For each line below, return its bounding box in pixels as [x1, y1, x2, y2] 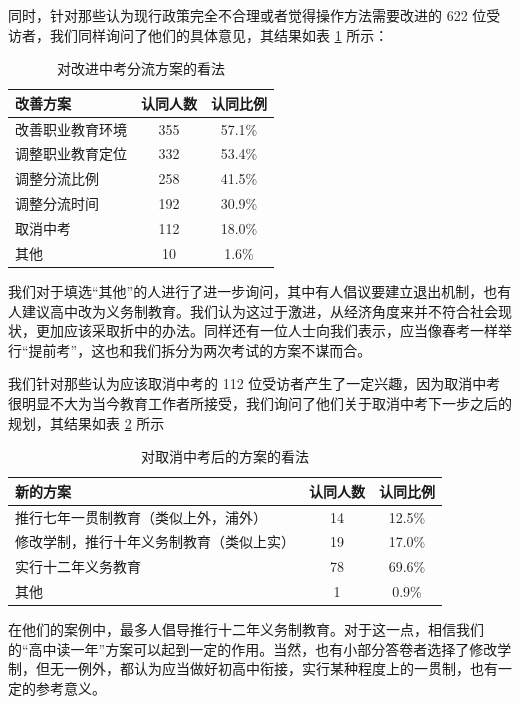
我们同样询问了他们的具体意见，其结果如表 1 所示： [49, 24, 389, 45]
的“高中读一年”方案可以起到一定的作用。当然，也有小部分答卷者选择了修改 [8, 638, 498, 659]
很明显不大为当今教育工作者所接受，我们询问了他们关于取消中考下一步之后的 [8, 392, 512, 413]
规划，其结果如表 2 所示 [8, 412, 165, 433]
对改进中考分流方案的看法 [57, 58, 225, 79]
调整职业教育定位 [15, 143, 127, 164]
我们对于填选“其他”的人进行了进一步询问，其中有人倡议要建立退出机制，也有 [8, 280, 512, 301]
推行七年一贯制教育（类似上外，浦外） [15, 506, 267, 527]
